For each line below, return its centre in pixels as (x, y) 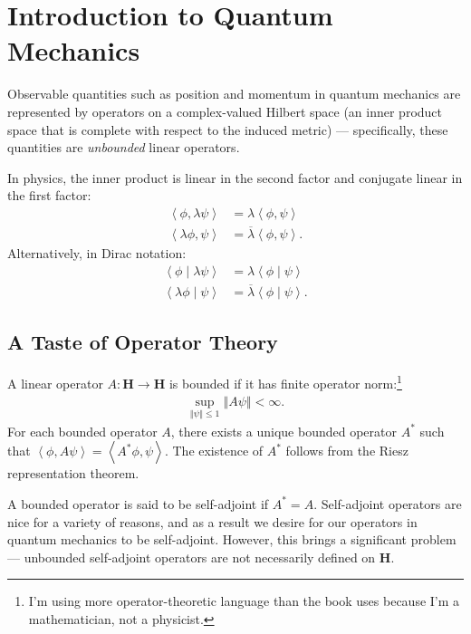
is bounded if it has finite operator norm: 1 (285, 382)
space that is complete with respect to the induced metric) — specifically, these (228, 129)
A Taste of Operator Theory (143, 342)
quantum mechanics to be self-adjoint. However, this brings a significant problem (232, 539)
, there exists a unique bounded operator (284, 431)
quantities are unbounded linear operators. (124, 147)
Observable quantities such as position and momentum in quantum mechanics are (234, 94)
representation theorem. (73, 473)
